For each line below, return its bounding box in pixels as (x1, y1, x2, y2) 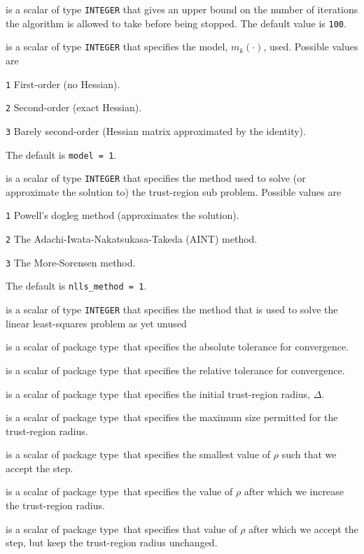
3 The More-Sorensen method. (6, 255, 136, 269)
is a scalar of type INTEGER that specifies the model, (6, 39, 228, 54)
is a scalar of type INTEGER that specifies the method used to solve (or (6, 171, 306, 185)
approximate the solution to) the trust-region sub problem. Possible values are (6, 184, 342, 199)
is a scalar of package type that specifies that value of (6, 521, 237, 536)
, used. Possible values (263, 39, 358, 54)
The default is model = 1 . (6, 147, 117, 162)
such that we (281, 447, 337, 462)
